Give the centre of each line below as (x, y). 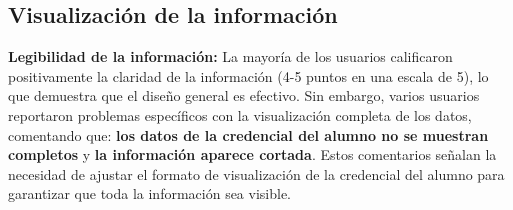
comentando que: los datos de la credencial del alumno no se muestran (248, 134)
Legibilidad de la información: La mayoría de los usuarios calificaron (230, 56)
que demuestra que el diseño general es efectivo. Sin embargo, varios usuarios (244, 95)
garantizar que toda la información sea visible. (150, 193)
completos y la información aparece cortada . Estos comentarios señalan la (252, 154)
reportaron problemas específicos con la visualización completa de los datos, (240, 114)
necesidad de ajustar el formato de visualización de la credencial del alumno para (256, 173)
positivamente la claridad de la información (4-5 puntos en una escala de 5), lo (248, 75)
